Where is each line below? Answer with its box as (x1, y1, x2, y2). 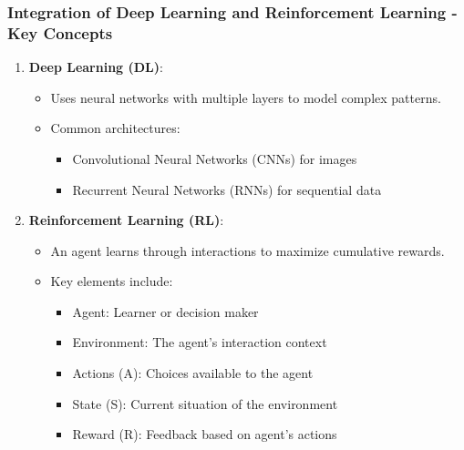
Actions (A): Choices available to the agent (72, 363, 314, 383)
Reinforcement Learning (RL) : (28, 210, 224, 230)
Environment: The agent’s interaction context (72, 332, 327, 352)
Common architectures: (50, 118, 180, 138)
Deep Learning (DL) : (28, 57, 163, 77)
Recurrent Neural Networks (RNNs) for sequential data (72, 179, 382, 199)
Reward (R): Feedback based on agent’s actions (72, 424, 337, 444)
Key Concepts (7, 21, 113, 44)
